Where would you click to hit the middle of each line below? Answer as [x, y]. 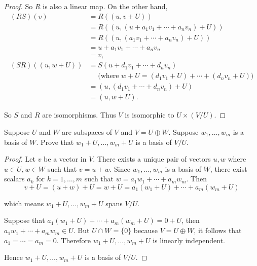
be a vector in [65, 159]
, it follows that [218, 230]
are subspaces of [87, 131]
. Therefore [74, 240]
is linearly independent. [189, 240]
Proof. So [19, 6]
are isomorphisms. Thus [79, 115]
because [145, 230]
